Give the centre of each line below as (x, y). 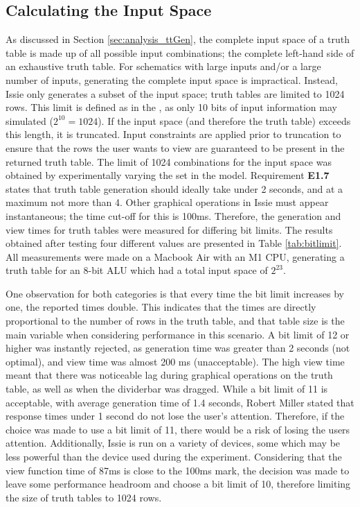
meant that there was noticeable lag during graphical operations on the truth (169, 375)
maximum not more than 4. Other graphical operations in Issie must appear (167, 202)
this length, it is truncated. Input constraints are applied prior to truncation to (173, 134)
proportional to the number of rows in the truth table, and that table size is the (175, 321)
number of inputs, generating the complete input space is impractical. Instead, (172, 79)
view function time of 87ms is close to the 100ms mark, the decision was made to (178, 470)
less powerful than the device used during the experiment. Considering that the (174, 457)
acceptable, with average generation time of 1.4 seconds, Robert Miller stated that (180, 402)
